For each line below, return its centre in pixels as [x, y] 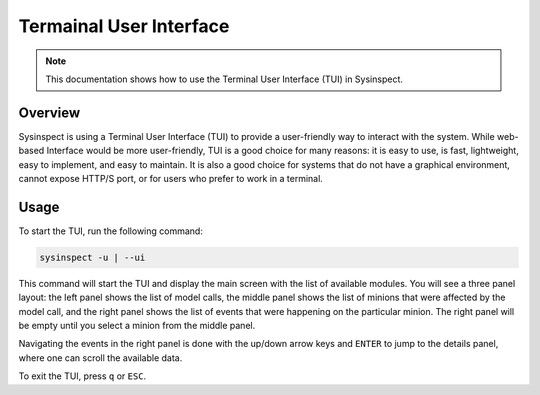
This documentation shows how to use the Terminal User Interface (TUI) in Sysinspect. [224, 79]
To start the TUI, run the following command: [111, 231]
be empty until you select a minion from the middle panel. [137, 326]
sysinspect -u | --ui [92, 257]
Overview [49, 112]
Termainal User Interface [124, 26]
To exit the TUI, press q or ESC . [82, 376]
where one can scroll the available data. [100, 357]
